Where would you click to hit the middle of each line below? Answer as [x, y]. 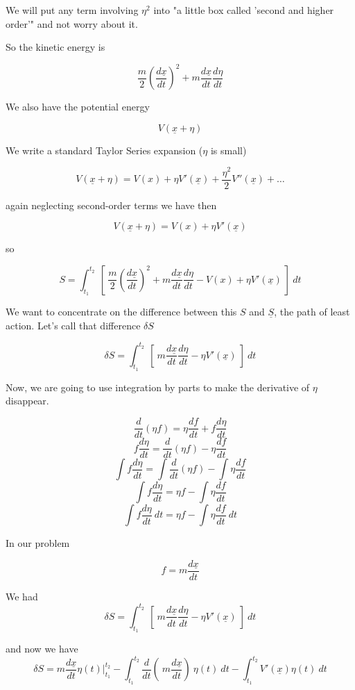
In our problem [38, 543]
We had [22, 596]
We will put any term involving [72, 10]
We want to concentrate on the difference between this [121, 311]
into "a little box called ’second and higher [244, 10]
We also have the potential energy [78, 107]
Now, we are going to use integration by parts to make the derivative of [158, 387]
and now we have [42, 649]
